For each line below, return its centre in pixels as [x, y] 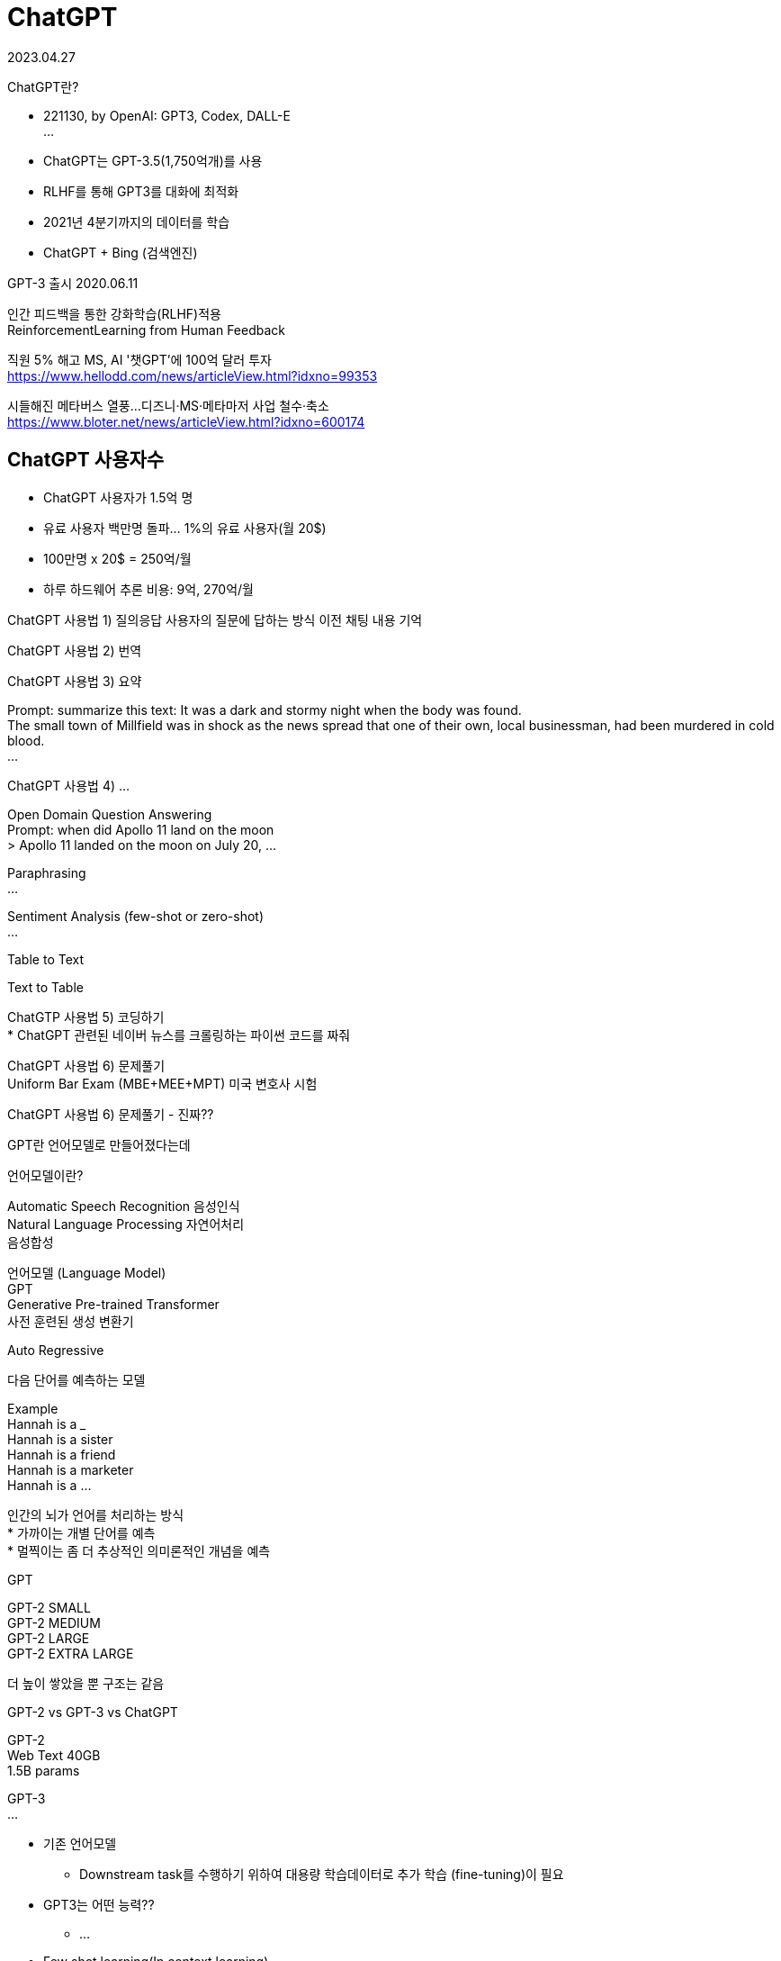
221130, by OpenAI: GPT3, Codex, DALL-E [167, 115]
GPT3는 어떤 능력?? [99, 1904]
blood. [26, 740]
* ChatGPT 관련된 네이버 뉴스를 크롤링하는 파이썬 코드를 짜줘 [179, 1035]
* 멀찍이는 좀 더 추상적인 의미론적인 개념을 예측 [139, 1550]
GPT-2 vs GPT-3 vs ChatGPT [93, 1712]
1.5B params [44, 1770]
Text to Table [45, 987]
